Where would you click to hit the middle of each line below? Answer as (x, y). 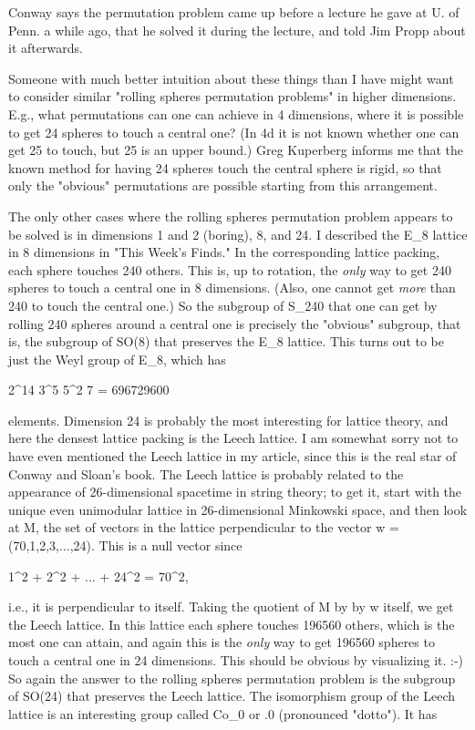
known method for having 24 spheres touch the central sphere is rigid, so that (225, 167)
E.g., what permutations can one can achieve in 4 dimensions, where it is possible (236, 113)
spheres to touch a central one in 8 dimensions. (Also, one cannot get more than (232, 288)
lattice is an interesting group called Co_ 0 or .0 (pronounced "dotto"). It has (223, 713)
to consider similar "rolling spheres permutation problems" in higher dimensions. (232, 96)
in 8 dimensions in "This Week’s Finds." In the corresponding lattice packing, (224, 252)
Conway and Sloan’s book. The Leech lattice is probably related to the (206, 473)
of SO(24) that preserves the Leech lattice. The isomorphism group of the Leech (232, 696)
